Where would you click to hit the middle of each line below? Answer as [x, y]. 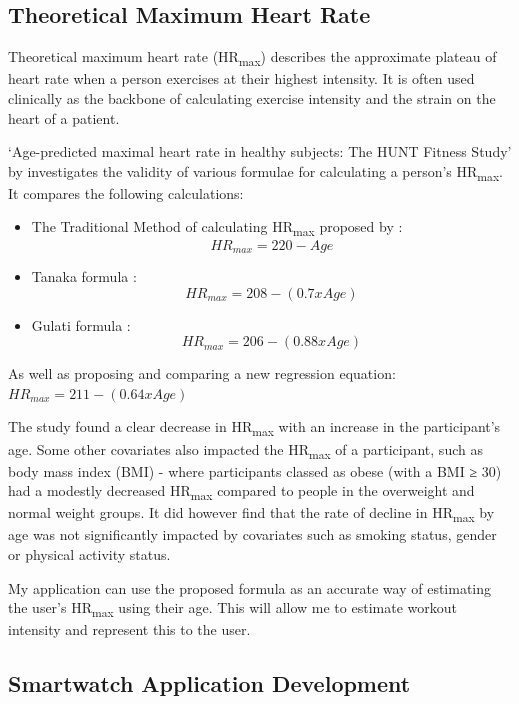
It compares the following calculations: [126, 192]
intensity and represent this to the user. [129, 629]
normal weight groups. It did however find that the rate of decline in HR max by [251, 514]
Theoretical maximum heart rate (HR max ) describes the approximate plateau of [252, 57]
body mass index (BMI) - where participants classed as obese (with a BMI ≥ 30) [255, 470]
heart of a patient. [64, 117]
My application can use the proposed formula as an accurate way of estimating [250, 587]
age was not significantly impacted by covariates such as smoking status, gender [252, 534]
